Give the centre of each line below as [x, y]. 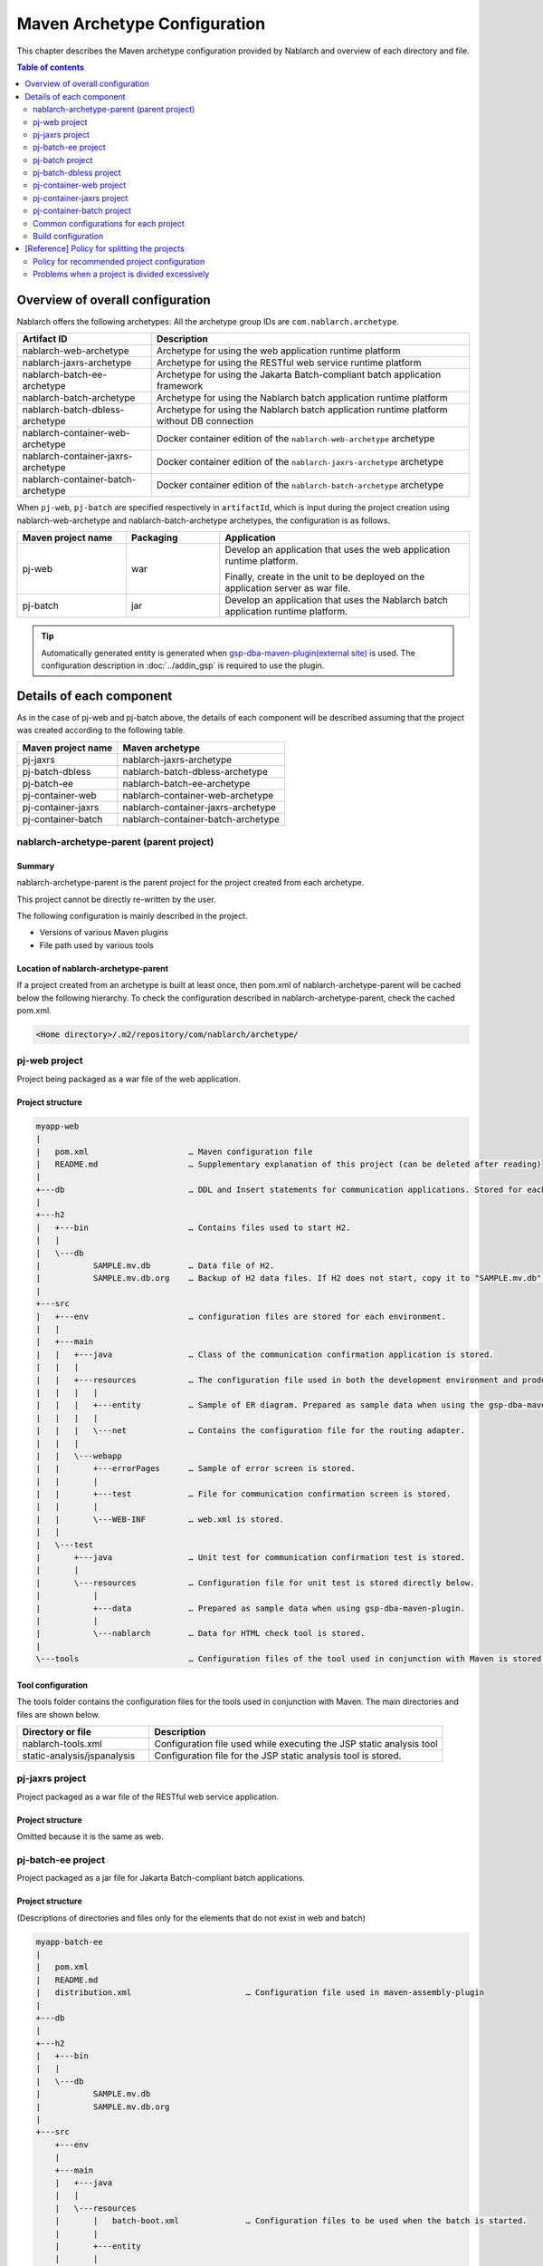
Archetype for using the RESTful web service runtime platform [289, 363]
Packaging [155, 537]
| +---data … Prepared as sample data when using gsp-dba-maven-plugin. [251, 1608]
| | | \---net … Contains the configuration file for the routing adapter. [251, 1431]
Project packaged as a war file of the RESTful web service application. [148, 1796]
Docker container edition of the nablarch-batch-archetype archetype [300, 485]
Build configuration [68, 237]
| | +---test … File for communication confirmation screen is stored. [243, 1494]
